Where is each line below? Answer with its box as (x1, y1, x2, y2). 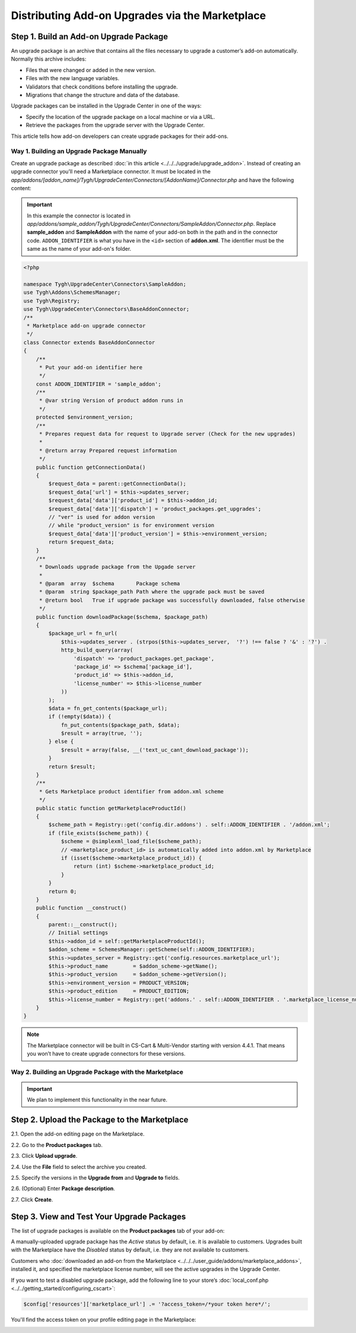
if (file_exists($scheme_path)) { (48, 830, 149, 836)
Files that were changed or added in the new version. (26, 66, 156, 74)
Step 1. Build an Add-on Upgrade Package (11, 31, 169, 42)
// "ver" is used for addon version (48, 513, 155, 520)
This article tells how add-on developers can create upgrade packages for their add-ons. (11, 133, 228, 140)
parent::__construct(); (48, 921, 118, 928)
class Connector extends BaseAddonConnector (23, 339, 155, 346)
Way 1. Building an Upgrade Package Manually (11, 147, 147, 156)
